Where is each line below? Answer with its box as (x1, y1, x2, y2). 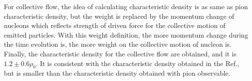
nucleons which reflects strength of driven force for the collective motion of (4, 20, 225, 30)
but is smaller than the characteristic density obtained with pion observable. (4, 68, 231, 78)
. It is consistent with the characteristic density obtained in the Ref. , (35, 58, 239, 68)
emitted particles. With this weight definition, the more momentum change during (4, 29, 248, 40)
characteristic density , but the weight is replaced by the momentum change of (4, 11, 235, 21)
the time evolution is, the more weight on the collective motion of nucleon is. (4, 39, 232, 49)
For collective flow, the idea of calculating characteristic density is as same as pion (4, 1, 248, 11)
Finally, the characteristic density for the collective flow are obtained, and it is (4, 48, 236, 58)
